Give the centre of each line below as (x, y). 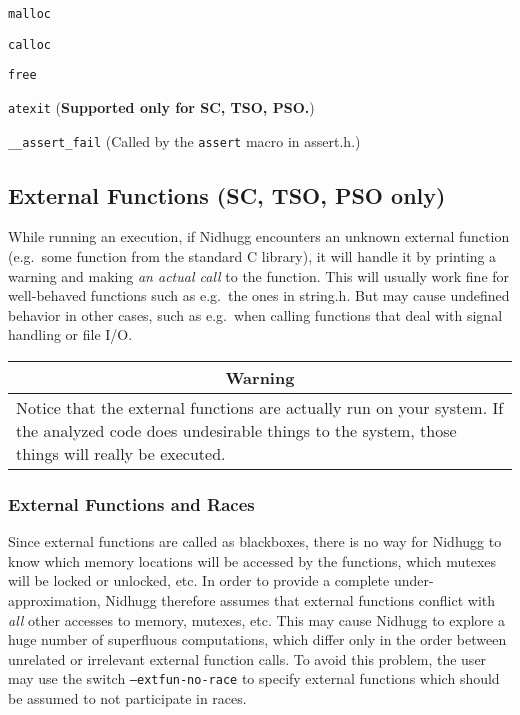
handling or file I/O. (70, 334)
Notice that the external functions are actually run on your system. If (260, 408)
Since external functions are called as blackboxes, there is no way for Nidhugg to (255, 541)
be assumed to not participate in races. (127, 698)
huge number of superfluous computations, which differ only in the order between (257, 639)
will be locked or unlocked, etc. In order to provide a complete (199, 580)
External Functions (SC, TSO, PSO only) (227, 194)
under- (413, 580)
